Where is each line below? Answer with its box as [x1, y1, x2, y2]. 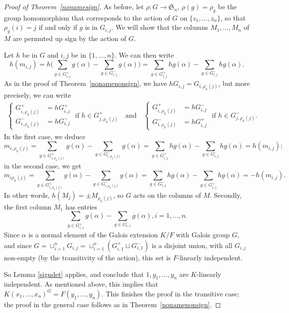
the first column [4, 201, 52, 211]
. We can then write [114, 49, 174, 60]
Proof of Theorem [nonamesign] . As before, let [4, 1, 144, 11]
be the [218, 1, 237, 11]
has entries [65, 201, 98, 211]
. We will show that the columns [111, 22, 208, 32]
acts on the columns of [133, 189, 201, 200]
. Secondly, [209, 189, 242, 200]
